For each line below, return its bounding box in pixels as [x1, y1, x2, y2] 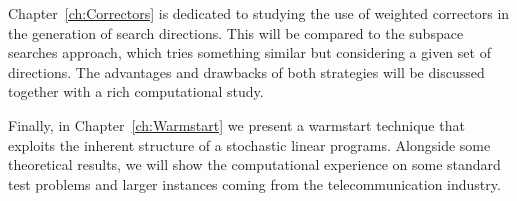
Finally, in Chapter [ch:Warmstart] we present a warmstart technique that [8, 114, 465, 135]
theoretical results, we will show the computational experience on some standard [8, 154, 501, 175]
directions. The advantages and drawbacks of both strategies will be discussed [8, 61, 485, 82]
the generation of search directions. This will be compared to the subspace [8, 22, 464, 43]
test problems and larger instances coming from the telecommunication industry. [8, 173, 501, 194]
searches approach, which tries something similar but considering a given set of [8, 42, 491, 63]
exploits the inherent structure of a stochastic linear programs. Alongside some [8, 134, 491, 155]
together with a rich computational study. [8, 81, 264, 102]
